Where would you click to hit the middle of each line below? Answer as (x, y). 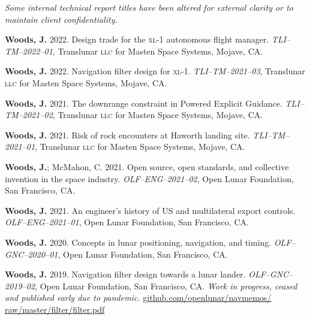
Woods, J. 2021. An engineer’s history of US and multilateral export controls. (150, 210)
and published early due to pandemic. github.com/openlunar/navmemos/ (138, 298)
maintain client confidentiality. (61, 19)
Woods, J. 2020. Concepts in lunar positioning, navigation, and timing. (138, 242)
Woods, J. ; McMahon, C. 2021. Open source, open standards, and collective (147, 166)
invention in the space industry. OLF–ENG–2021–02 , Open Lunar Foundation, (149, 178)
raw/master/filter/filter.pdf (55, 309)
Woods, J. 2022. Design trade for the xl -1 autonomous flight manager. (137, 39)
